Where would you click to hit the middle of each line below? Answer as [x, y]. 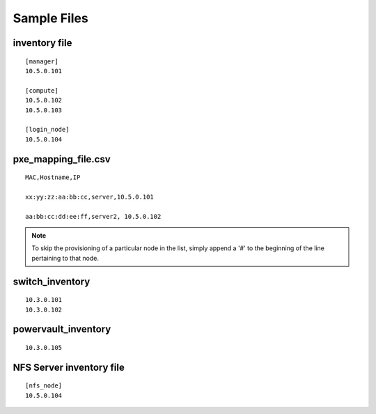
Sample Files [50, 18]
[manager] [42, 61]
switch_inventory [52, 281]
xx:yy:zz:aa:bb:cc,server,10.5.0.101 [90, 197]
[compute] [42, 90]
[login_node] [47, 130]
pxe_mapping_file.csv [62, 159]
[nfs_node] [44, 386]
